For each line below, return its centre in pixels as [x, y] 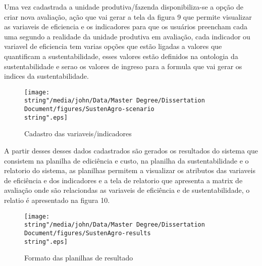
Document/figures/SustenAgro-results [88, 233]
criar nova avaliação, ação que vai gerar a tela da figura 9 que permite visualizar [128, 16]
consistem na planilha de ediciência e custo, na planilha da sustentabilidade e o [126, 160]
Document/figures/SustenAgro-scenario [89, 109]
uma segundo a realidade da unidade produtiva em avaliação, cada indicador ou [127, 36]
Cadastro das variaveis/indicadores [78, 134]
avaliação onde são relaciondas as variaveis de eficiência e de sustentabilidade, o [127, 190]
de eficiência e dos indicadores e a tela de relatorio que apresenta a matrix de [123, 180]
